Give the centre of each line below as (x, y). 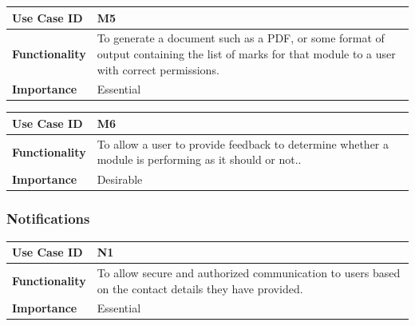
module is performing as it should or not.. (199, 159)
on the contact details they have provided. (200, 288)
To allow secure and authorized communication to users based (249, 272)
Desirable (120, 179)
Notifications (48, 219)
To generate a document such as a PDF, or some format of (241, 38)
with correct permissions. (158, 69)
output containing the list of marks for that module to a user (246, 53)
